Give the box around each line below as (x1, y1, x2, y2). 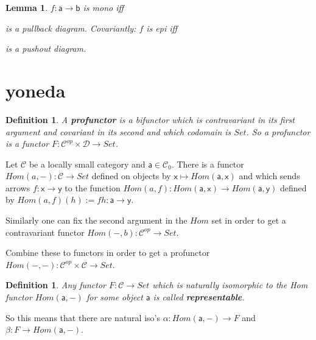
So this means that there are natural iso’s (5, 311, 160, 324)
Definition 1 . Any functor (5, 278, 106, 291)
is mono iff (83, 1, 124, 13)
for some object (86, 291, 143, 303)
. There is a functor (171, 157, 244, 170)
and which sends (239, 169, 300, 182)
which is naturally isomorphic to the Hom (152, 278, 308, 291)
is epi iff (146, 21, 178, 34)
